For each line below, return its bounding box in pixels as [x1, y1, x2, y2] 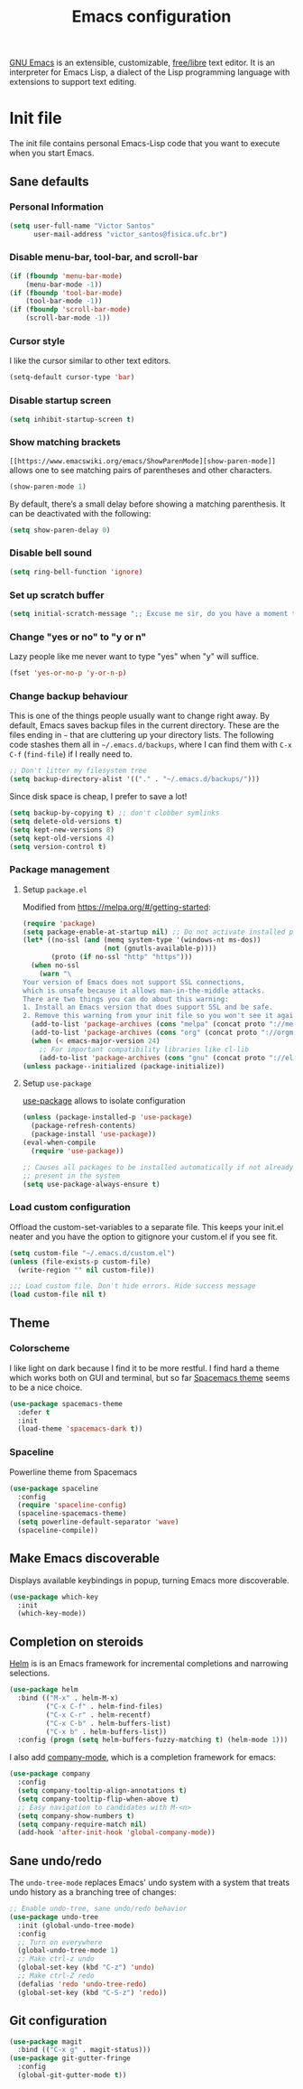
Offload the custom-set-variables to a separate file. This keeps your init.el [9, 1221, 284, 1232]
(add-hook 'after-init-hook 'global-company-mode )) [17, 1828, 216, 1837]
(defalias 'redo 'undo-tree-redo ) [17, 1980, 147, 1989]
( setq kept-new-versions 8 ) [9, 825, 115, 835]
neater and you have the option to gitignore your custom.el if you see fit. [9, 1231, 278, 1242]
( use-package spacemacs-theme [9, 1399, 124, 1408]
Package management [9, 863, 110, 876]
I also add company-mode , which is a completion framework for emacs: [9, 1752, 277, 1763]
